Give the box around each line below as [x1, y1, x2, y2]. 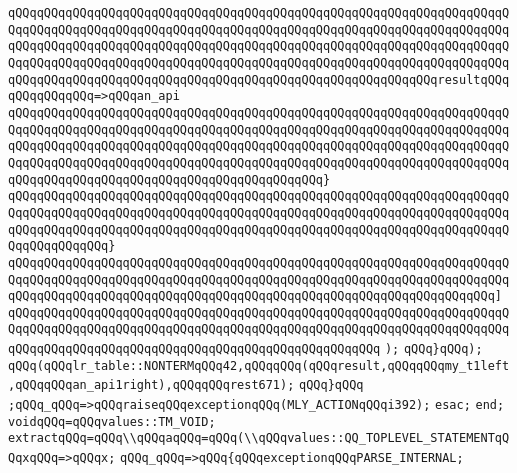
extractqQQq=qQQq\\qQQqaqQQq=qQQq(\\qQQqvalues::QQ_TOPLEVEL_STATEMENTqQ [8, 431, 510, 446]
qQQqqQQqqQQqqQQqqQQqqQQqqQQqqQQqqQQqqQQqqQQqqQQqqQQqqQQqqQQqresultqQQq [8, 72, 510, 87]
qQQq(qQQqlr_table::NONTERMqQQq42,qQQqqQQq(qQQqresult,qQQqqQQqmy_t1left [8, 358, 510, 373]
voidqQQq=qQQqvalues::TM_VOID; [8, 414, 216, 429]
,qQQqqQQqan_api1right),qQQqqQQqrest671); [8, 378, 295, 393]
